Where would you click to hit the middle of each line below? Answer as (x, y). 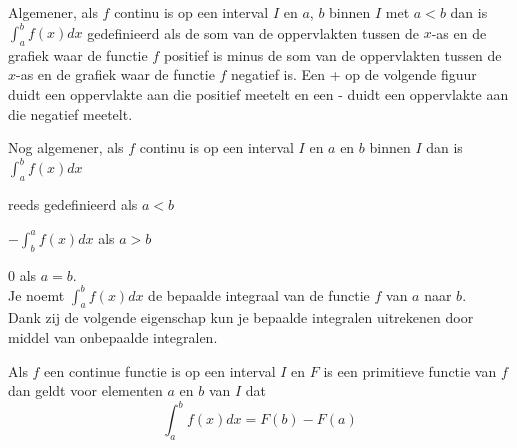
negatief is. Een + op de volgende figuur (354, 74)
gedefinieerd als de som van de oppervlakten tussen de (253, 32)
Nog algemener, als (66, 147)
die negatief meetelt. (70, 113)
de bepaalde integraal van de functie (259, 294)
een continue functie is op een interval (160, 370)
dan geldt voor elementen (85, 390)
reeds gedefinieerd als (73, 204)
